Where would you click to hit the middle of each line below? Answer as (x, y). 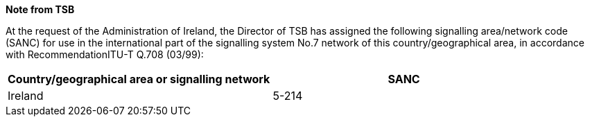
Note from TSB (40, 9)
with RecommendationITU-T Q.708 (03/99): (105, 54)
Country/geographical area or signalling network (139, 79)
